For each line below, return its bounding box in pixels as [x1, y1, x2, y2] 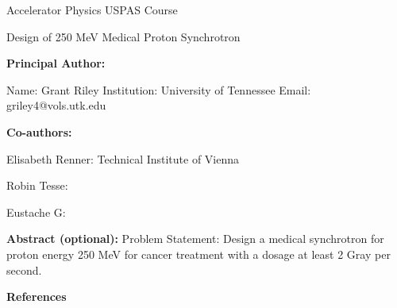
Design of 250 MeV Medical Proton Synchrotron [6, 28, 241, 44]
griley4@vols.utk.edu [6, 97, 106, 114]
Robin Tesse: [6, 177, 68, 194]
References [6, 288, 67, 305]
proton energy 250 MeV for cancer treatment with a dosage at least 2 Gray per [6, 245, 391, 262]
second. [6, 261, 42, 278]
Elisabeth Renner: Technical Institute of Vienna [6, 150, 240, 167]
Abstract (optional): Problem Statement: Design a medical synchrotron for [6, 230, 384, 247]
